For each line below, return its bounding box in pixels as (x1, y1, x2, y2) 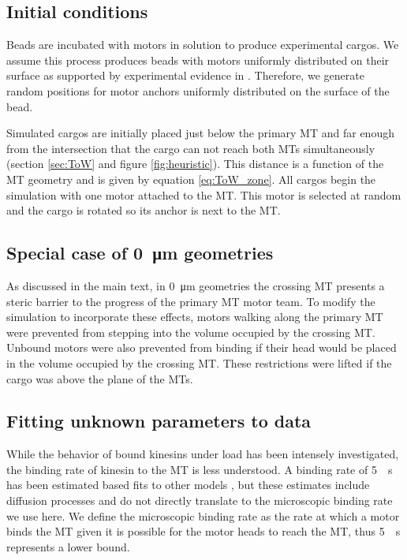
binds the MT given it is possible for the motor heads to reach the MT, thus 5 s (6, 523, 401, 539)
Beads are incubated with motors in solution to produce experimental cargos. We (6, 36, 399, 53)
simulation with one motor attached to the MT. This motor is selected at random (6, 186, 401, 203)
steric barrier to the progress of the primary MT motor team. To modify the (6, 293, 375, 309)
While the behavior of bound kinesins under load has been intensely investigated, (6, 446, 399, 462)
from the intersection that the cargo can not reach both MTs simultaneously (6, 140, 375, 156)
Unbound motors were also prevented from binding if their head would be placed (6, 339, 397, 356)
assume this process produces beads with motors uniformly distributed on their (6, 51, 390, 68)
